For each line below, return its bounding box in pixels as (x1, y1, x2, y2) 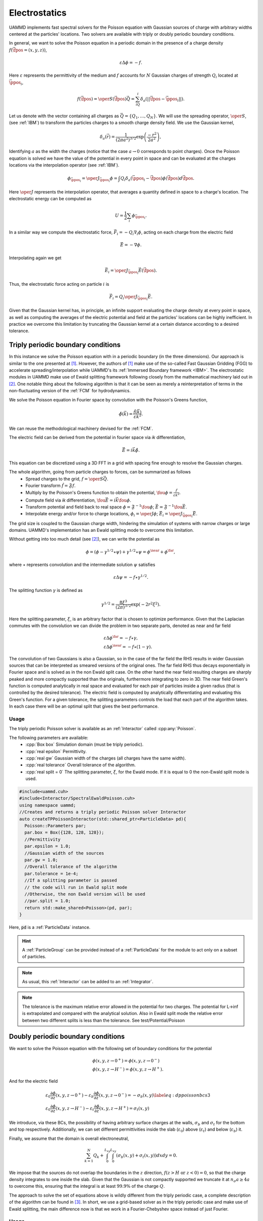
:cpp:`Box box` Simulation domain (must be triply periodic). (25, 741, 144, 747)
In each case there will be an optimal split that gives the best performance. (9, 703, 159, 709)
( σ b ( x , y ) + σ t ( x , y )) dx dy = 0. (116, 1153, 178, 1159)
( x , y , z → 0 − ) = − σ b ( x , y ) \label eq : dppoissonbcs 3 (99, 1092, 210, 1099)
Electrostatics (9, 7, 67, 18)
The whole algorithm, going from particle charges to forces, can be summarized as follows (9, 469, 191, 475)
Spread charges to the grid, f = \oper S (25, 476, 103, 482)
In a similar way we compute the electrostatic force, (9, 230, 113, 235)
